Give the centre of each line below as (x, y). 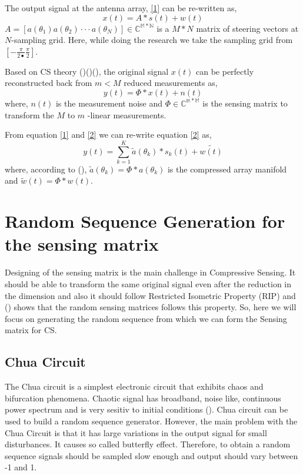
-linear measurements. (127, 114)
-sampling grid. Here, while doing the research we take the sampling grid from (152, 40)
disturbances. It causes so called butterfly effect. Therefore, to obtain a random (148, 444)
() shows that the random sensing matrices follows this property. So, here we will (151, 307)
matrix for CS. (31, 330)
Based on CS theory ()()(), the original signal (87, 71)
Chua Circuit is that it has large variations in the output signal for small (136, 432)
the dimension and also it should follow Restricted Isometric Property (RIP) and (150, 295)
